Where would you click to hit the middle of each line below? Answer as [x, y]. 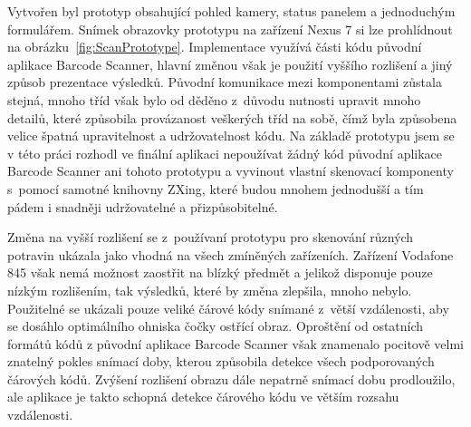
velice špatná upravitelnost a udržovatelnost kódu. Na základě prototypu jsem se [231, 136]
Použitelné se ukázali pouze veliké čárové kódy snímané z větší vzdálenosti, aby [228, 308]
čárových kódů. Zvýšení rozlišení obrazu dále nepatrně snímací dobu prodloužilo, [231, 378]
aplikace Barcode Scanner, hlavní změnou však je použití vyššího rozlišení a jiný [230, 64]
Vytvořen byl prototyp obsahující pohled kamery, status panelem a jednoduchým [231, 11]
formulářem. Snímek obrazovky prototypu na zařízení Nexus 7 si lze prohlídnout [230, 29]
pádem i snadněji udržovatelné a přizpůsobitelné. [143, 206]
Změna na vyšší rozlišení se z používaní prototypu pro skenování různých [211, 237]
